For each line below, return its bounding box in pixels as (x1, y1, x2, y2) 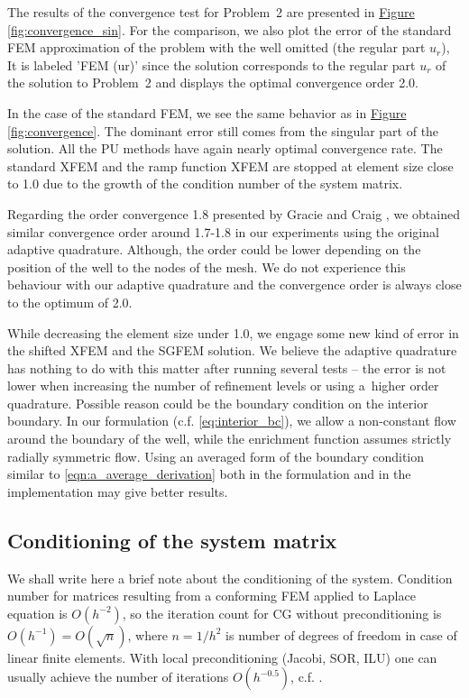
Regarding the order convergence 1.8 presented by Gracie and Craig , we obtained (7, 204, 460, 223)
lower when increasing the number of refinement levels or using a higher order (7, 376, 439, 395)
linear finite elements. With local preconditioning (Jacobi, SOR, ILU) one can (7, 647, 437, 666)
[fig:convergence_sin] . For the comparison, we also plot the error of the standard (7, 20, 452, 39)
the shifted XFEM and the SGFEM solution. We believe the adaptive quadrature (7, 341, 457, 360)
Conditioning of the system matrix (7, 526, 337, 554)
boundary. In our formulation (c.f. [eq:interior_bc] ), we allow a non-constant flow (7, 411, 456, 430)
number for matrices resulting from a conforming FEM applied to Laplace (7, 586, 416, 605)
